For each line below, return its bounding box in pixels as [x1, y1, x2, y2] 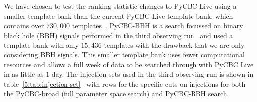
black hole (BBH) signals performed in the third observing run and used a [4, 30, 233, 40]
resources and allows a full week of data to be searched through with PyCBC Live [4, 59, 254, 69]
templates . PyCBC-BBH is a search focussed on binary [72, 20, 243, 31]
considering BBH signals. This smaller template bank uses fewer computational [4, 49, 245, 59]
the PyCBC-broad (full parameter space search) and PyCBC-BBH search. [4, 88, 229, 99]
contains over [4, 20, 44, 31]
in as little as [4, 69, 44, 79]
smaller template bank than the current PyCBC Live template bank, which [4, 10, 233, 21]
